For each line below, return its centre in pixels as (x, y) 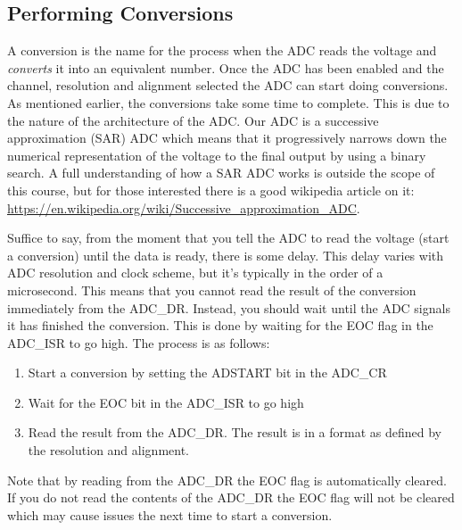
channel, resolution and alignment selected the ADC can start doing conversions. (228, 85)
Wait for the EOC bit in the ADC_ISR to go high (166, 402)
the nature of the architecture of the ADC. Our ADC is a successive (193, 120)
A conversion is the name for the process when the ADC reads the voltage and (222, 50)
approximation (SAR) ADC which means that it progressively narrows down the (227, 138)
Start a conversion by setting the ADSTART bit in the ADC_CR (207, 373)
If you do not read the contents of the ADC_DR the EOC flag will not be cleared (231, 497)
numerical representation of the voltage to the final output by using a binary (217, 155)
